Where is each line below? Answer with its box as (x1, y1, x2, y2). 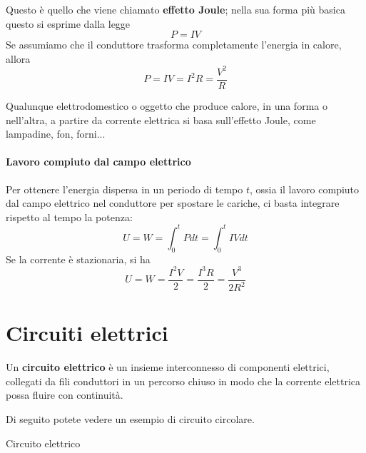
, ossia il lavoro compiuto (250, 181, 360, 196)
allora (6, 51, 31, 66)
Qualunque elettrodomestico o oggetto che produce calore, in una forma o (6, 98, 327, 113)
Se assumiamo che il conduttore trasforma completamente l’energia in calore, (6, 37, 342, 52)
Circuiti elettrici (6, 318, 168, 347)
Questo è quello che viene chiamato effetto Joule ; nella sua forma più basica (6, 2, 345, 16)
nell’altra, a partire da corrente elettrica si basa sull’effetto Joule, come (6, 112, 316, 127)
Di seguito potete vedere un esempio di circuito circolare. (6, 412, 255, 426)
